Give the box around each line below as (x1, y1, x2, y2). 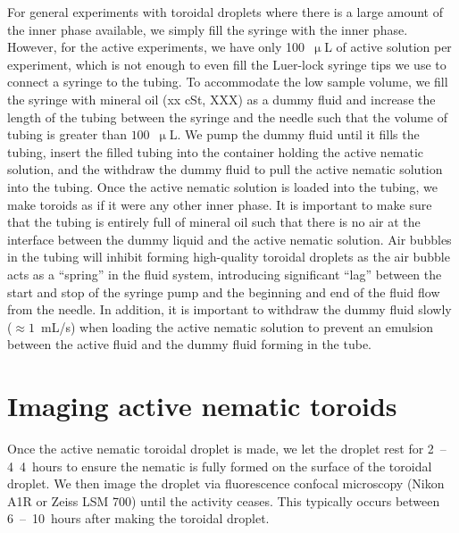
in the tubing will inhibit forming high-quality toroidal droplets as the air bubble (7, 247, 450, 266)
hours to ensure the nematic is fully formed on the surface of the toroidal (31, 456, 432, 475)
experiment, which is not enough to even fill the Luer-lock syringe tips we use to (7, 54, 446, 73)
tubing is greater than (7, 125, 127, 144)
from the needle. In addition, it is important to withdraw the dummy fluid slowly (7, 300, 452, 319)
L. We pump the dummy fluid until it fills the (169, 125, 420, 144)
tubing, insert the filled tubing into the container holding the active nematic (7, 142, 424, 161)
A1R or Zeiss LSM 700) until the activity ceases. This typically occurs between (7, 491, 440, 510)
